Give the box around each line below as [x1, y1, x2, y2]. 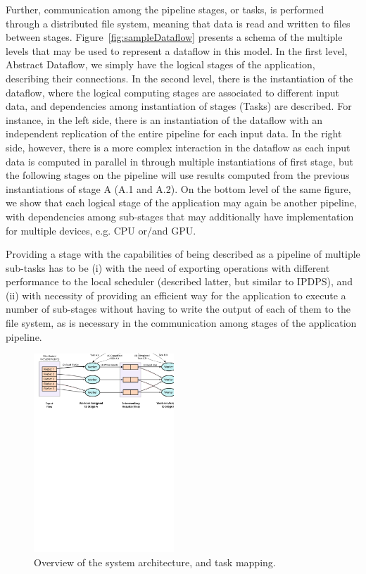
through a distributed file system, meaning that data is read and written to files [6, 15, 351, 30]
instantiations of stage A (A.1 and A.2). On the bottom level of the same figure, [6, 181, 351, 196]
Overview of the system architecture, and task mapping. [34, 554, 276, 569]
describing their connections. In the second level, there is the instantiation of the [6, 70, 353, 85]
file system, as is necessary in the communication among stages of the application [6, 316, 357, 330]
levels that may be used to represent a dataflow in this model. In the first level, [6, 43, 348, 58]
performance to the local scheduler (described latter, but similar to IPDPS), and [6, 274, 353, 289]
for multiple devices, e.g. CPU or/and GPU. [6, 223, 196, 237]
